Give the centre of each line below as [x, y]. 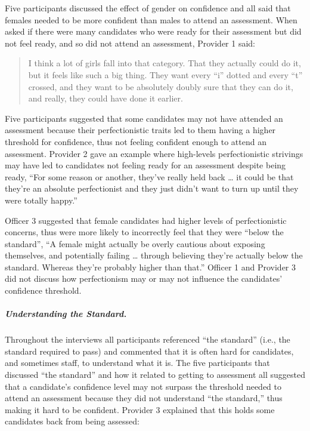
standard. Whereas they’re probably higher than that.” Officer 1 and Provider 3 [150, 267]
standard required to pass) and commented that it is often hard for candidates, [149, 351]
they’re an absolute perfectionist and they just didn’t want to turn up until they [152, 188]
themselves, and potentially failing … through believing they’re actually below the [154, 255]
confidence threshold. [43, 290]
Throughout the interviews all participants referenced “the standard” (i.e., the [148, 339]
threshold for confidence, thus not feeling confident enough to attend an [136, 141]
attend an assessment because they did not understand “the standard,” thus [144, 398]
